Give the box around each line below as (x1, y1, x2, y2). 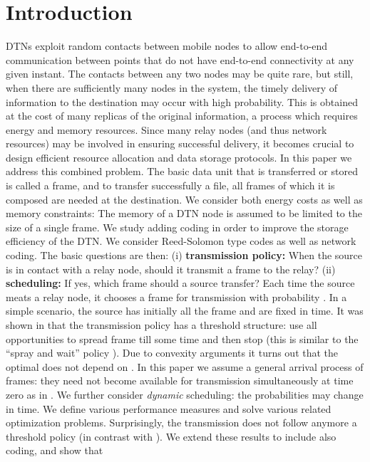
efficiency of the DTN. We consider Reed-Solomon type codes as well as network (6, 233, 356, 248)
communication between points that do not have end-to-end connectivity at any (6, 52, 354, 67)
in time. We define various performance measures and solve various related (6, 401, 332, 416)
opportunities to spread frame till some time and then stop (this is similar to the (6, 331, 359, 346)
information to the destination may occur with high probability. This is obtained (6, 94, 358, 109)
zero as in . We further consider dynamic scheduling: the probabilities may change (6, 387, 364, 401)
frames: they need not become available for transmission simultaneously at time (6, 373, 354, 388)
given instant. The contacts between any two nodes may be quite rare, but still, (6, 66, 354, 81)
